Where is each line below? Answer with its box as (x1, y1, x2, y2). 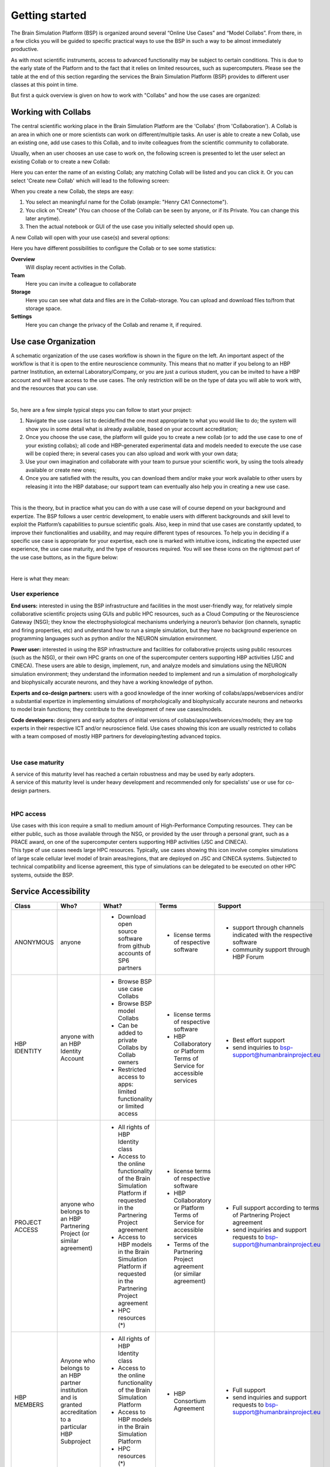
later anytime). (25, 215, 61, 222)
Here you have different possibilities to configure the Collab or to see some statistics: (11, 245, 216, 252)
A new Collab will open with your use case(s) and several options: (11, 234, 170, 241)
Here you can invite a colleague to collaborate (25, 280, 137, 287)
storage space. (25, 305, 62, 312)
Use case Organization (11, 336, 96, 346)
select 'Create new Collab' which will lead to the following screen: (11, 177, 170, 184)
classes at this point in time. (11, 81, 79, 88)
